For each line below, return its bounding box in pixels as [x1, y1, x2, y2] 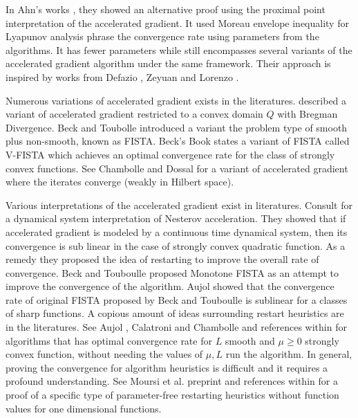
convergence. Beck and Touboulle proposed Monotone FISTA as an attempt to [6, 265, 339, 280]
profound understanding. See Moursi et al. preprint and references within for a [6, 374, 338, 388]
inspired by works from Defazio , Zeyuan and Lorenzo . [6, 69, 239, 84]
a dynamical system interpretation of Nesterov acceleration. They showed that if [6, 211, 346, 226]
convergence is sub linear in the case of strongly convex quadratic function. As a [6, 238, 346, 253]
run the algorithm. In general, [225, 347, 352, 361]
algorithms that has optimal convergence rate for [6, 333, 212, 347]
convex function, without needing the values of [6, 347, 203, 361]
